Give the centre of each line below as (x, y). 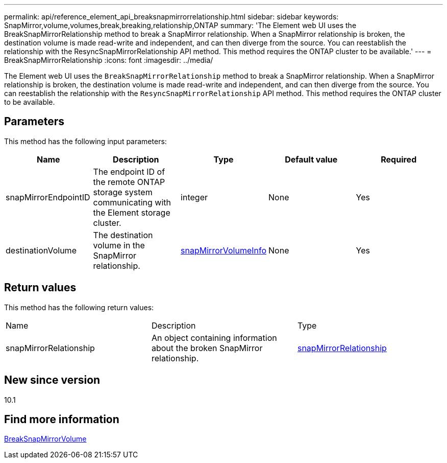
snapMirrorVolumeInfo (224, 250)
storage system (123, 192)
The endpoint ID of (129, 171)
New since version (52, 380)
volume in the (119, 245)
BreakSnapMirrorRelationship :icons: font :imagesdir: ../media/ (109, 60)
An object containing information (214, 338)
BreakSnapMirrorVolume (45, 439)
